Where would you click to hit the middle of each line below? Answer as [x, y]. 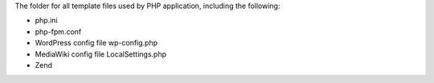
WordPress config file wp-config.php [96, 43]
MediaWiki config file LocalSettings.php [101, 54]
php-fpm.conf [58, 31]
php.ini [46, 21]
